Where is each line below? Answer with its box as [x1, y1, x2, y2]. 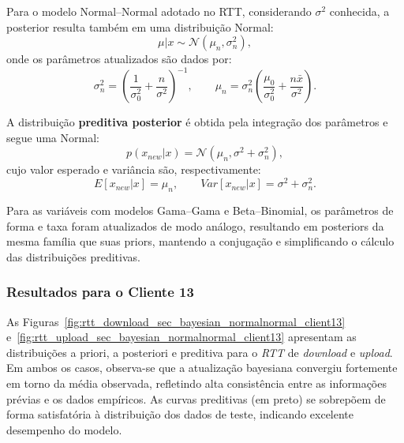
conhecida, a [329, 3, 390, 19]
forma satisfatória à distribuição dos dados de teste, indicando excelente [6, 406, 354, 422]
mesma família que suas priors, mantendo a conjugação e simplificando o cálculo [6, 233, 395, 250]
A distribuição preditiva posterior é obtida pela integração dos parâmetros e [6, 114, 388, 130]
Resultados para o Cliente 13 [6, 282, 194, 302]
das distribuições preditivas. [6, 248, 140, 265]
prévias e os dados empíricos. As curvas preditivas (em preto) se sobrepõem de [6, 390, 386, 407]
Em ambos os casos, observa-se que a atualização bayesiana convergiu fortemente [6, 359, 398, 376]
